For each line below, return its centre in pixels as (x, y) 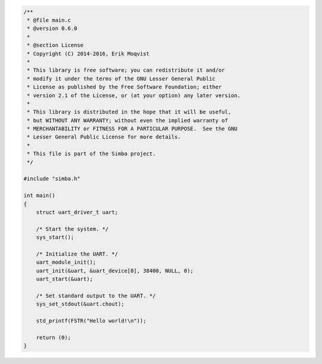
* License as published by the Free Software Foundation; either (124, 87)
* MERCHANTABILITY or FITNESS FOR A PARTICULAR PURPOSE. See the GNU (132, 129)
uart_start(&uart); (65, 279)
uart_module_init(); (66, 262)
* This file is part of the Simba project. (92, 154)
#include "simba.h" (52, 179)
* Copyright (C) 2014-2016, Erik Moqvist (88, 53)
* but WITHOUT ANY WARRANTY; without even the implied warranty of (128, 120)
